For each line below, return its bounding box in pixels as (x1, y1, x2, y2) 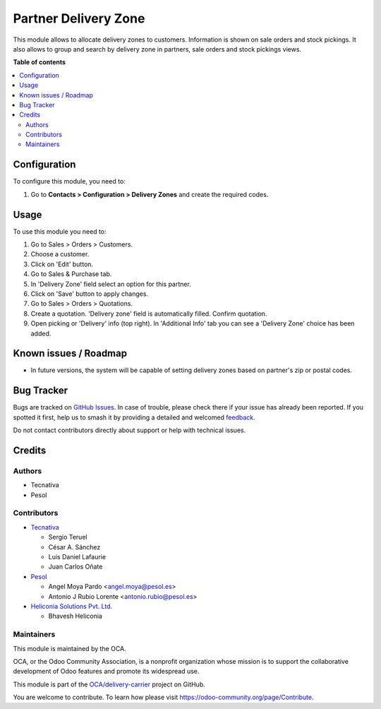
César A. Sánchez (48, 542, 101, 551)
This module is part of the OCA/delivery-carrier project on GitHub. (13, 680, 206, 689)
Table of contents (13, 58, 66, 66)
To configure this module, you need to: (13, 177, 126, 186)
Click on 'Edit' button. (30, 260, 94, 268)
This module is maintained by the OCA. (13, 644, 126, 653)
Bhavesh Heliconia (48, 612, 102, 621)
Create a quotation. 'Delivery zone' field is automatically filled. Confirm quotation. (30, 309, 267, 318)
